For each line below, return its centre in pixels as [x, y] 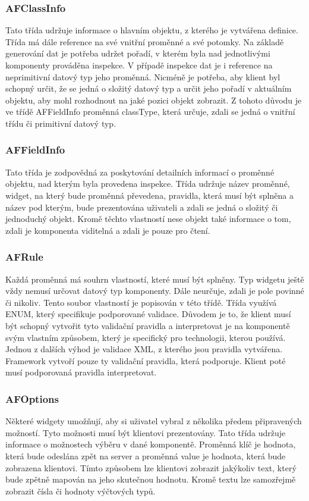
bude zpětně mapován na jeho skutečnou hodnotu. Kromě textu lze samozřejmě [151, 479]
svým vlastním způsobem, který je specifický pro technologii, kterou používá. [146, 337]
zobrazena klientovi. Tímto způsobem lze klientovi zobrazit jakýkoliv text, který [151, 467]
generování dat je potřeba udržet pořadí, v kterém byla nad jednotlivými [138, 53]
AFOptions [32, 398]
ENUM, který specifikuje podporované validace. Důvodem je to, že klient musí [148, 314]
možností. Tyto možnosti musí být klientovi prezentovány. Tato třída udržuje [146, 432]
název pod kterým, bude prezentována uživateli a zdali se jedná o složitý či [142, 207]
